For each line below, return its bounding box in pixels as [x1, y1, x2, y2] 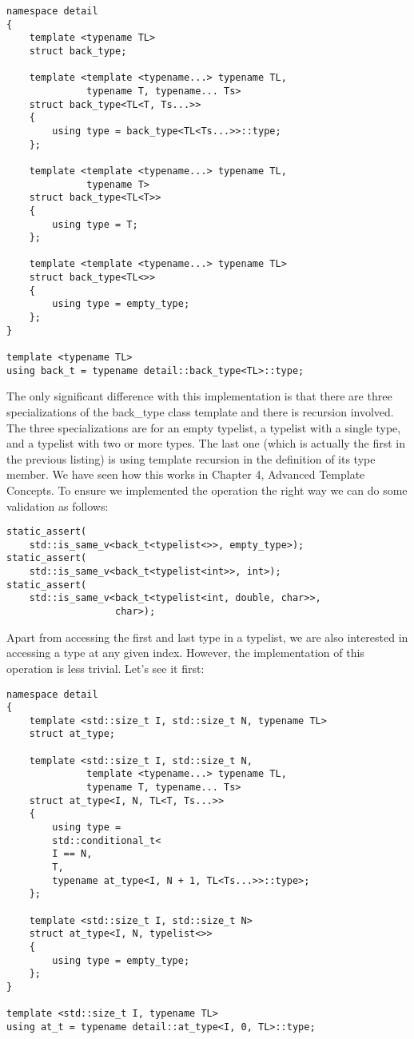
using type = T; [52, 218, 138, 230]
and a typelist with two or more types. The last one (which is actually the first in [6, 435, 406, 452]
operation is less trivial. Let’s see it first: [6, 659, 205, 676]
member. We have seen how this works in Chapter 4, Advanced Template [6, 466, 365, 483]
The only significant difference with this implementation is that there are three [6, 388, 392, 404]
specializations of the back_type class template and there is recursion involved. [6, 403, 394, 420]
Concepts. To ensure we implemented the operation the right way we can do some [6, 481, 408, 498]
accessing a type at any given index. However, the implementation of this [6, 644, 364, 661]
